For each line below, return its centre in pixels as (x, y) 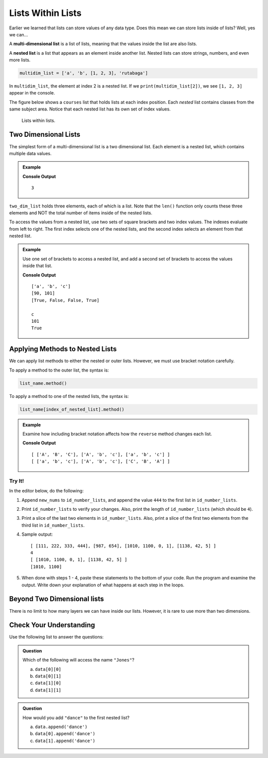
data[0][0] (48, 669)
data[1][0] (48, 683)
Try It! (17, 481)
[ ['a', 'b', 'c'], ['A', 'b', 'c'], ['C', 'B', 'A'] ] (101, 462)
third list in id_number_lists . (53, 525)
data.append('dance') (61, 727)
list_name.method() (43, 383)
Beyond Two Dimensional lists (57, 599)
